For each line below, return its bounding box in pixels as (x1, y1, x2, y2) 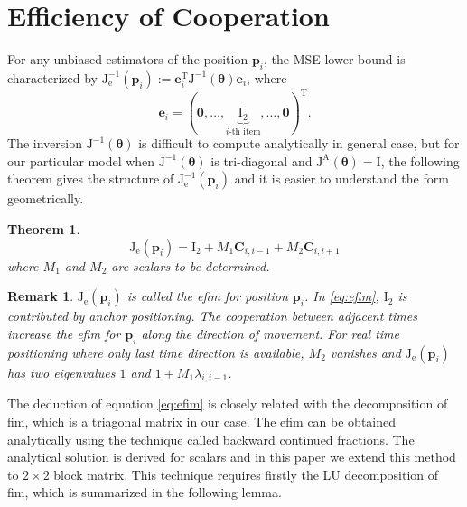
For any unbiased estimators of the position (7, 50, 248, 69)
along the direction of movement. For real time (141, 324, 399, 343)
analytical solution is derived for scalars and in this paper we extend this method (7, 447, 456, 466)
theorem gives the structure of (7, 169, 174, 188)
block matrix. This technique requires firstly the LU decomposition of (53, 465, 439, 484)
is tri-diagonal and (210, 151, 313, 170)
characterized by (7, 68, 98, 87)
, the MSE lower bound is (264, 50, 406, 69)
